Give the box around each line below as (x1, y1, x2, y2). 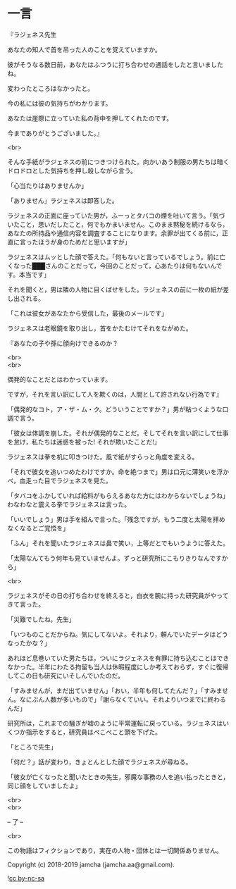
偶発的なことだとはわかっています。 (7, 375, 111, 383)
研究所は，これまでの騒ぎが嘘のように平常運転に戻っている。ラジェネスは (7, 719, 223, 727)
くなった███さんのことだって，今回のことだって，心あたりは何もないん (7, 261, 216, 270)
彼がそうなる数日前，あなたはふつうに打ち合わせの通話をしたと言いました (7, 60, 223, 68)
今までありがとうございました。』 (7, 129, 104, 137)
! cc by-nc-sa (7, 874, 44, 882)
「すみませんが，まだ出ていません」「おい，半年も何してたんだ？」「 (7, 686, 204, 695)
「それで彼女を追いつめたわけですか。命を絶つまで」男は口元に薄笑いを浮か (7, 467, 230, 475)
